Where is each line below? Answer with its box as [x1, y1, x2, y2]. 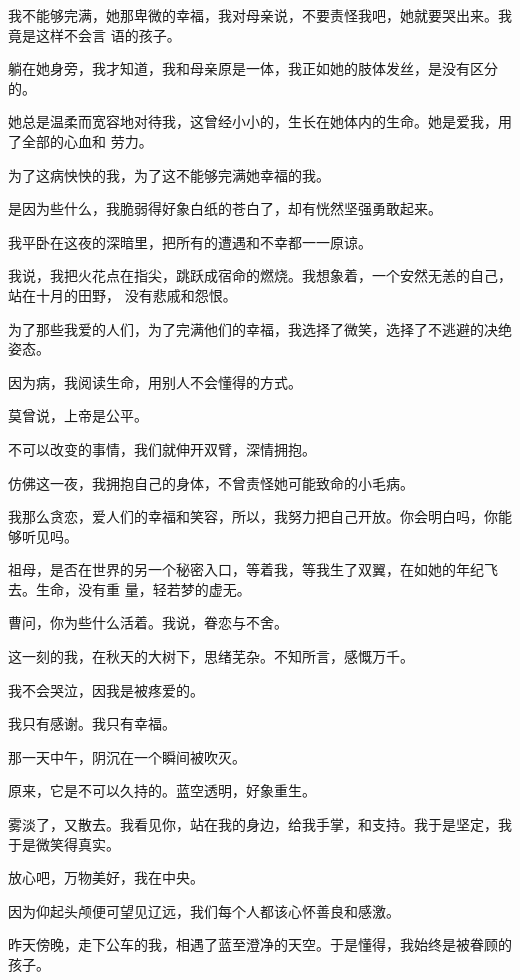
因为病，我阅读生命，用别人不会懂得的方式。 [8, 371, 302, 392]
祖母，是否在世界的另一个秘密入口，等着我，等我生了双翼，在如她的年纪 [8, 559, 484, 580]
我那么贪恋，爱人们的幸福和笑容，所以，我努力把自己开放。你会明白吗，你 [8, 506, 498, 527]
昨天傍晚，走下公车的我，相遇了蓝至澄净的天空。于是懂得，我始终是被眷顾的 [8, 934, 512, 955]
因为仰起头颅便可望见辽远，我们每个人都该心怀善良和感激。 [8, 900, 400, 921]
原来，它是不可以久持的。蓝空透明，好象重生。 [8, 780, 316, 801]
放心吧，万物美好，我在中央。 [8, 867, 204, 888]
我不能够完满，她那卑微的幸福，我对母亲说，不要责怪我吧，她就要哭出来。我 [8, 5, 512, 25]
